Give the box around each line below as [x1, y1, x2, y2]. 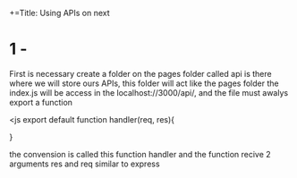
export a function [9, 97, 73, 107]
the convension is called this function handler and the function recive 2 [9, 148, 271, 159]
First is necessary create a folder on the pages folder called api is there [9, 68, 272, 79]
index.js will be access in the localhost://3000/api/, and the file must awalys [9, 87, 289, 97]
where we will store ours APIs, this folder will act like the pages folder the [9, 78, 279, 89]
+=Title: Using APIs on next [9, 8, 110, 18]
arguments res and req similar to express [9, 158, 160, 169]
